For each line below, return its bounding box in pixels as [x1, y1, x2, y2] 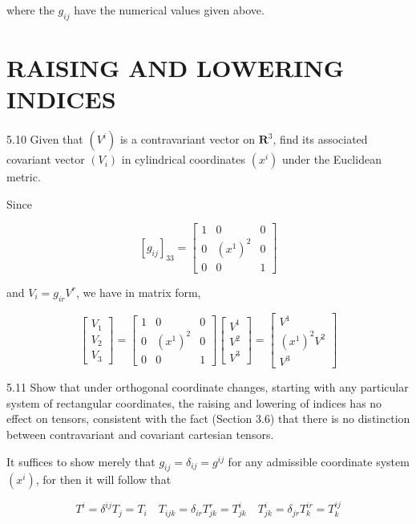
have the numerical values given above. [74, 2, 265, 18]
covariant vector [6, 151, 85, 168]
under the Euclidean [281, 151, 382, 168]
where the [6, 2, 55, 18]
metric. [6, 169, 41, 185]
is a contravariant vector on [119, 131, 256, 148]
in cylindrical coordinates [121, 151, 245, 168]
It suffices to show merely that [6, 453, 155, 469]
